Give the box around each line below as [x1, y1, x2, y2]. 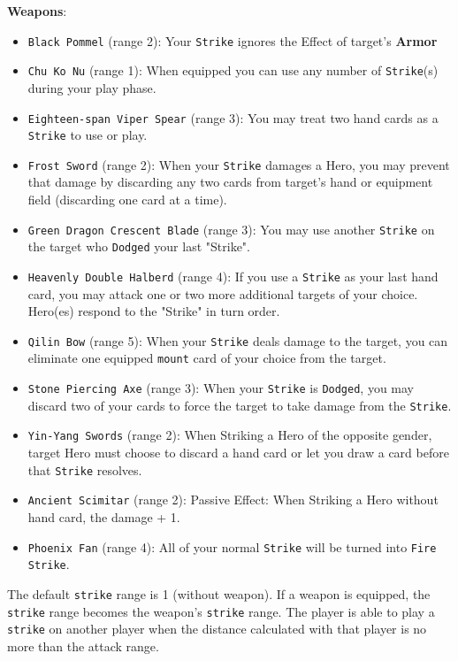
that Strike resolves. [27, 460, 142, 479]
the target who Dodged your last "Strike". [27, 237, 250, 256]
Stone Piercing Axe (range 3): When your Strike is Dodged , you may [27, 379, 414, 397]
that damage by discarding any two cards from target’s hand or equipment [27, 173, 433, 191]
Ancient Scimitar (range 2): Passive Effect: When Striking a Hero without [27, 490, 439, 509]
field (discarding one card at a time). [27, 190, 227, 209]
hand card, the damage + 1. [27, 508, 180, 526]
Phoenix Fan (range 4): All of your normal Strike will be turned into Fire [27, 537, 437, 556]
